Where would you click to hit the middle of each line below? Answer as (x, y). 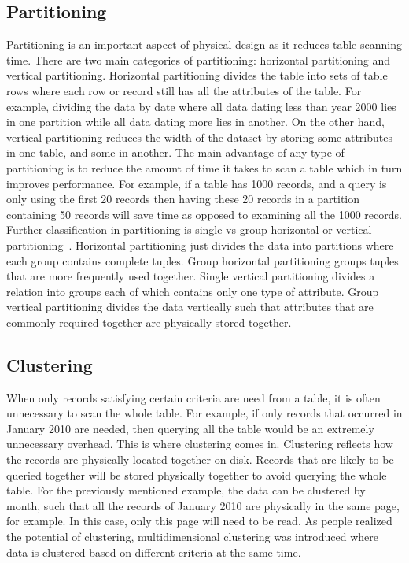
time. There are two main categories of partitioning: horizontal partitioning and (199, 59)
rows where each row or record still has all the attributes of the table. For (184, 90)
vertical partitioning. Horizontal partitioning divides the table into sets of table (197, 75)
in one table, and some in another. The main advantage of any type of (175, 152)
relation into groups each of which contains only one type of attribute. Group (193, 291)
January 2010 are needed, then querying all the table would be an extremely (190, 428)
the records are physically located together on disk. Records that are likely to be (200, 459)
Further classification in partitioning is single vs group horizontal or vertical (189, 230)
